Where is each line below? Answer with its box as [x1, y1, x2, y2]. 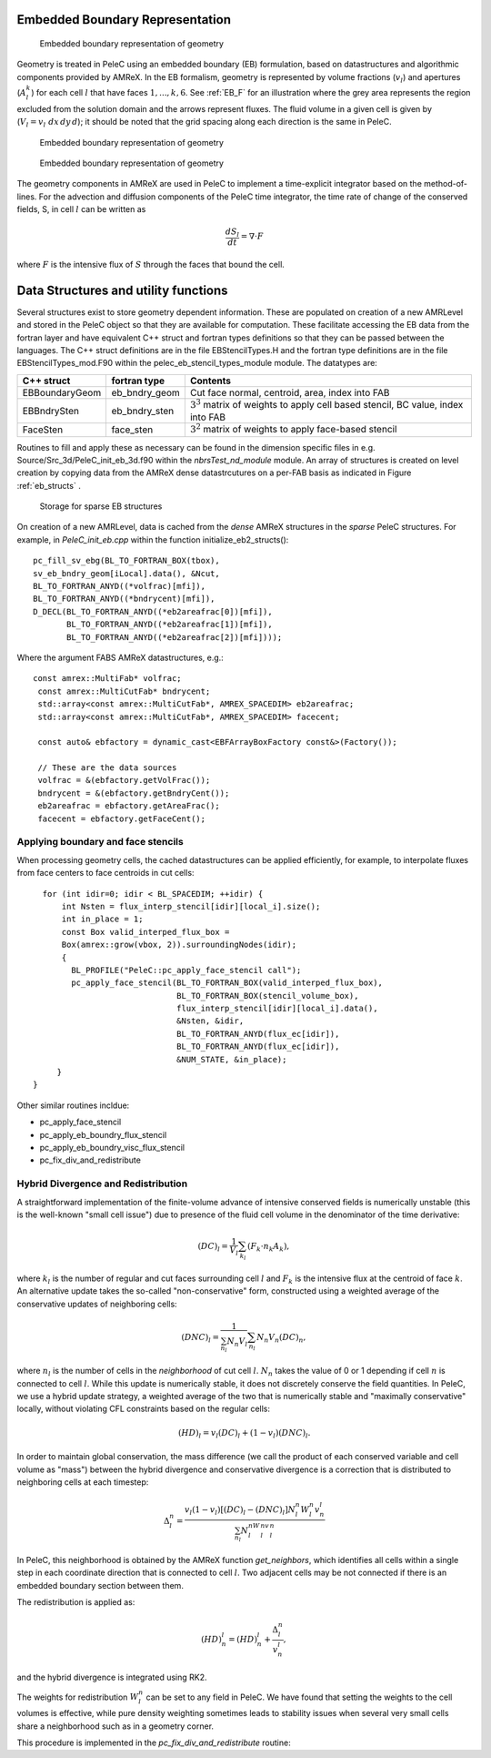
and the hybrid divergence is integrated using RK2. [16, 1672, 208, 1683]
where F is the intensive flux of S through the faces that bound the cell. [16, 259, 286, 269]
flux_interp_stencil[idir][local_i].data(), [175, 1003, 378, 1014]
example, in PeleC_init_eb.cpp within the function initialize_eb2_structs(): [16, 533, 289, 545]
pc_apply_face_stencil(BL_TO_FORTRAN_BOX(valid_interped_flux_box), [71, 978, 384, 988]
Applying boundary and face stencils [16, 836, 184, 849]
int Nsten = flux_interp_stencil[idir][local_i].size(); [61, 901, 321, 911]
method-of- [423, 178, 468, 189]
